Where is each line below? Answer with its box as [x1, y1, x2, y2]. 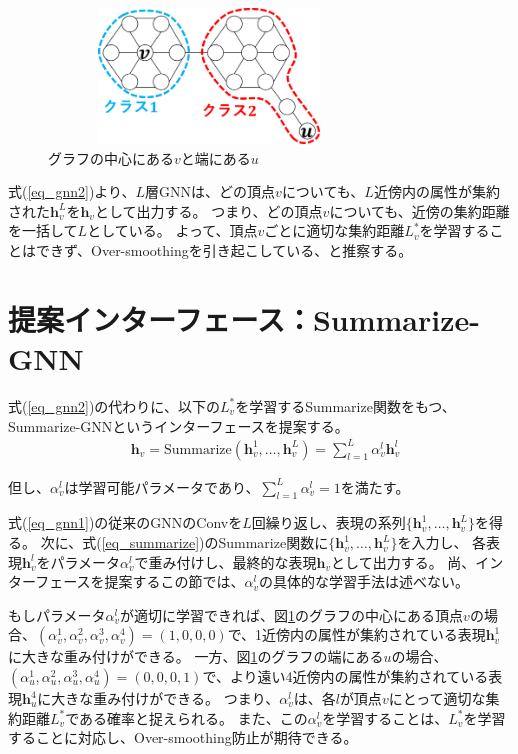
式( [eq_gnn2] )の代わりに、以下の [8, 395, 220, 416]
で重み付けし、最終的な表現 [134, 551, 317, 572]
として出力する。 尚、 [331, 551, 476, 572]
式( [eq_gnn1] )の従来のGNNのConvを [8, 512, 243, 533]
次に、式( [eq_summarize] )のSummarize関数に [40, 532, 329, 553]
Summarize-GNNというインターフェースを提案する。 [8, 415, 349, 436]
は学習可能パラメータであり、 [64, 476, 260, 497]
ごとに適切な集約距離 [264, 220, 405, 241]
